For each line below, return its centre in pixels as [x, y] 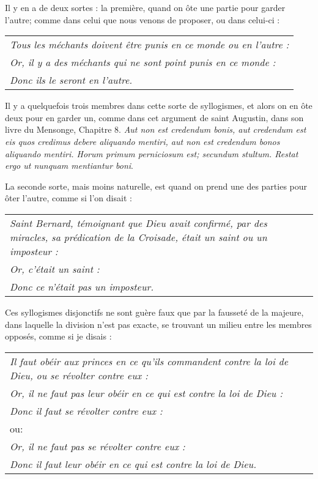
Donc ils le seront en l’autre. [71, 80]
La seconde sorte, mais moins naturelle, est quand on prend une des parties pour [156, 186]
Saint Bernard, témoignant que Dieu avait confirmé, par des [139, 223]
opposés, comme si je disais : [58, 336]
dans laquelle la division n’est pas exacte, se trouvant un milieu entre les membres [158, 324]
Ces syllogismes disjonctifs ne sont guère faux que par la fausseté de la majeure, [154, 312]
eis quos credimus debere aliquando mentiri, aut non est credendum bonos [142, 141]
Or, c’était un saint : [55, 269]
